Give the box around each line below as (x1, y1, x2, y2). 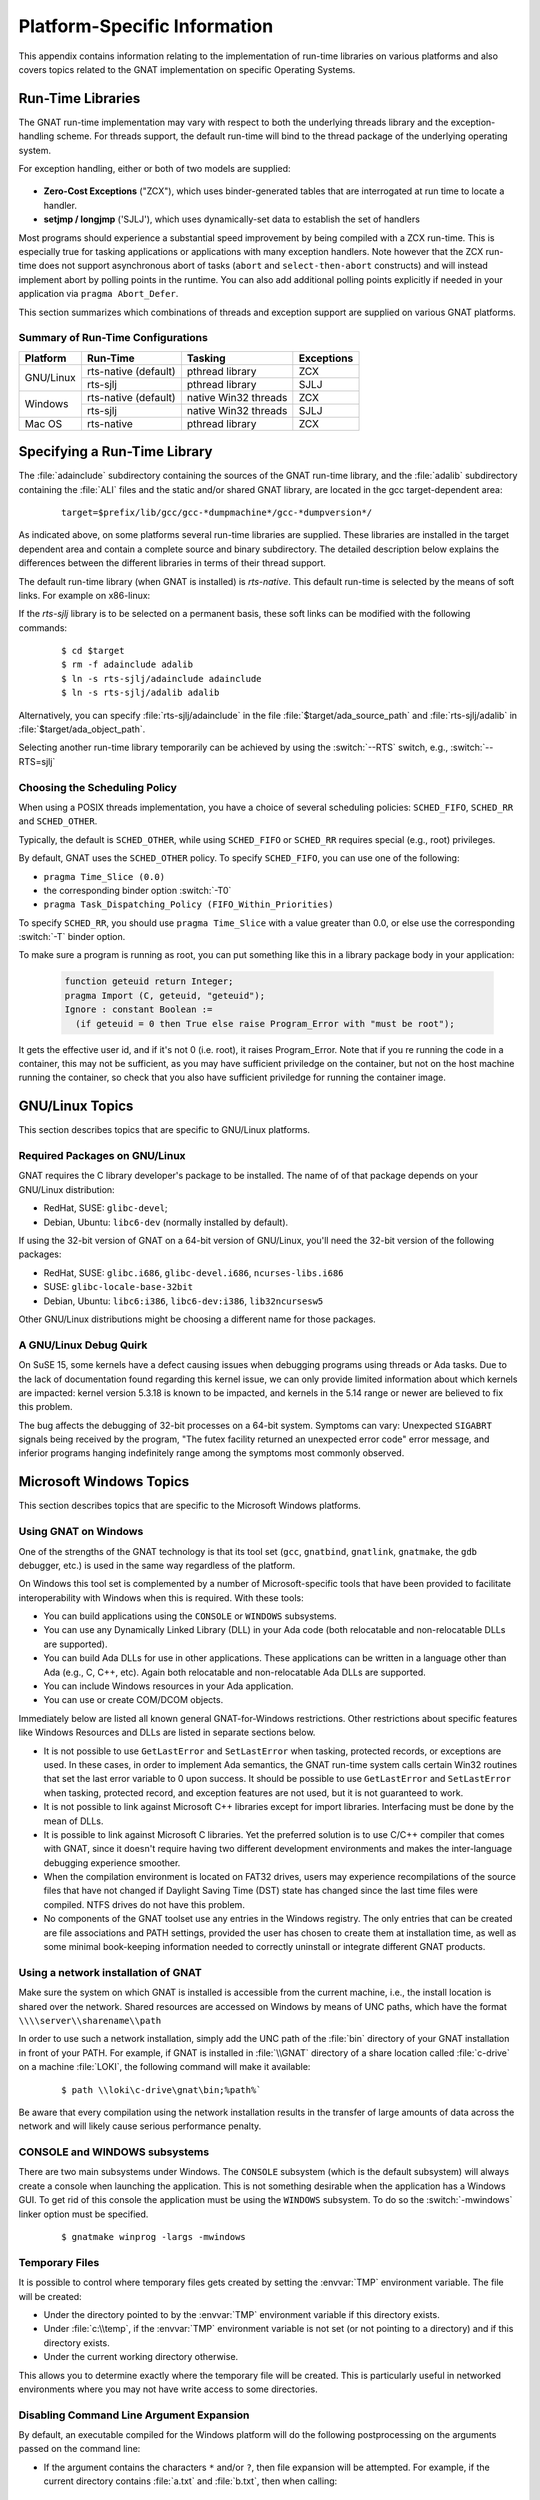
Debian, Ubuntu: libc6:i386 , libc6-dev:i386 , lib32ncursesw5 (43, 1295, 324, 1307)
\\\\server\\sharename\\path (18, 2015, 162, 2026)
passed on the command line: (18, 2443, 141, 2455)
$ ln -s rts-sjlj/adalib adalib (61, 687, 220, 699)
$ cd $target (61, 645, 125, 657)
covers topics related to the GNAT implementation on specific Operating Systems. (18, 63, 356, 75)
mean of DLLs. (43, 1815, 104, 1827)
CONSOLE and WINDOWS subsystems (18, 2145, 210, 2159)
